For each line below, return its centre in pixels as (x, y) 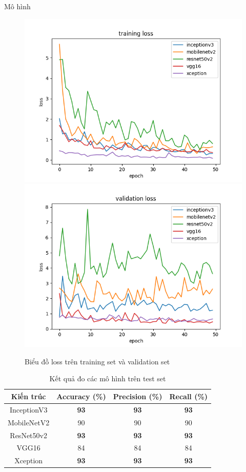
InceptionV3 (28, 409)
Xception (29, 460)
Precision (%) (138, 396)
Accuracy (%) (81, 396)
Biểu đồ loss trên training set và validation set (97, 361)
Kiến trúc (28, 396)
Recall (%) (189, 396)
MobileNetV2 (29, 422)
